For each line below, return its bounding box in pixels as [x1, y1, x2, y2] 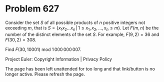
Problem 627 [5, 3, 59, 14]
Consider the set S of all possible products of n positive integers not [5, 19, 145, 25]
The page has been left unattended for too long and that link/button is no [5, 65, 155, 71]
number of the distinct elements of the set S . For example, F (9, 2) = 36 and [5, 31, 159, 37]
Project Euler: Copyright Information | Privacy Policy [5, 56, 112, 62]
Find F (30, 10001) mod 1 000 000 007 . [5, 46, 81, 52]
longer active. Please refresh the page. [5, 71, 85, 77]
